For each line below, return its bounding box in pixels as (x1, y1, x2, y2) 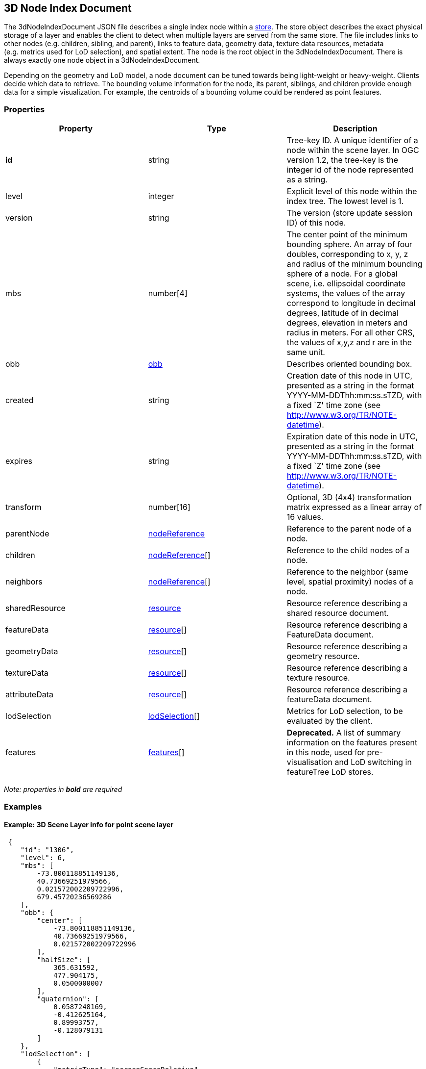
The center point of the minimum (286, 229, 407, 240)
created (5, 395, 34, 406)
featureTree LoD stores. (286, 767, 374, 777)
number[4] (148, 288, 188, 299)
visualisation (286, 757, 332, 767)
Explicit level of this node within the (286, 186, 417, 197)
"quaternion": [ (37, 994, 99, 1003)
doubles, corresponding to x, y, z (286, 249, 408, 259)
